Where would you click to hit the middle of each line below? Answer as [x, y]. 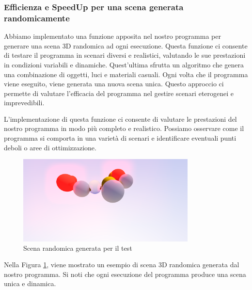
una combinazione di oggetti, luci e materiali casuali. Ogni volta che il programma [126, 74]
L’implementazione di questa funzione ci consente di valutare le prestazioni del [120, 119]
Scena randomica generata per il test [78, 248]
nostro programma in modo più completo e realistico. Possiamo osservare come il [124, 128]
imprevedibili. [24, 103]
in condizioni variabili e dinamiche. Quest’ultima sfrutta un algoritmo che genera [124, 64]
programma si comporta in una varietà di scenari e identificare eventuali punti [120, 138]
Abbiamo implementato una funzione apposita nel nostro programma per [112, 36]
